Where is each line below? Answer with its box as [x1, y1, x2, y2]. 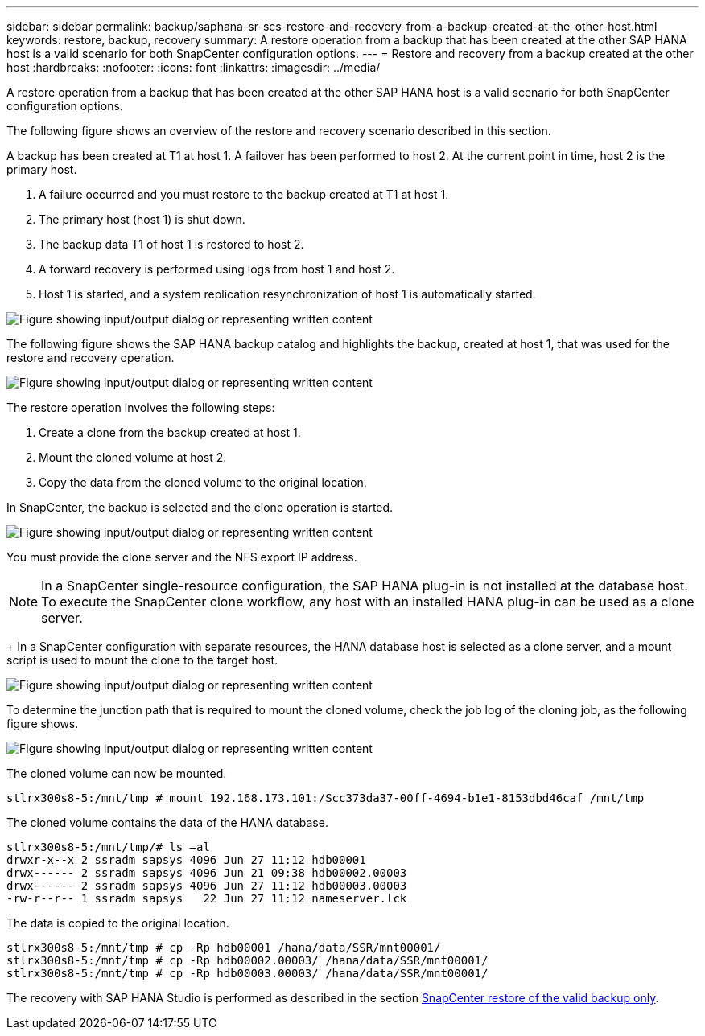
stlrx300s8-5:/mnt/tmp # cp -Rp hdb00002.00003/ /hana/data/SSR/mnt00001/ [6, 954, 489, 967]
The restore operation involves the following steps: [6, 401, 275, 414]
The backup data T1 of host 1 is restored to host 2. [39, 237, 304, 251]
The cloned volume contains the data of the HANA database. [6, 816, 328, 829]
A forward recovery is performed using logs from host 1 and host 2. [39, 262, 395, 276]
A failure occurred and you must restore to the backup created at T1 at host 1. [39, 187, 449, 201]
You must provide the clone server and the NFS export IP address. [6, 550, 357, 564]
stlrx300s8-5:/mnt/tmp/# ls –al [6, 841, 210, 853]
